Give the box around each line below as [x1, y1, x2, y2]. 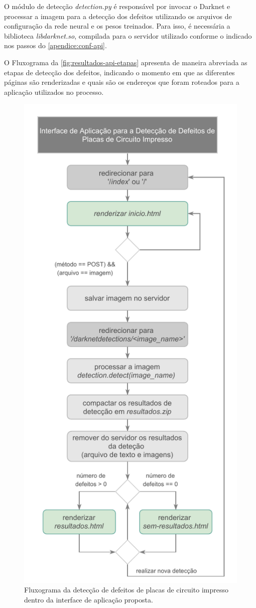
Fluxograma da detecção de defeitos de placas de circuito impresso [24, 584, 228, 595]
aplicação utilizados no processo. [4, 86, 104, 97]
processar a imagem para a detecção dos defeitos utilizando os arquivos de [4, 11, 232, 21]
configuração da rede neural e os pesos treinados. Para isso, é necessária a [4, 21, 230, 31]
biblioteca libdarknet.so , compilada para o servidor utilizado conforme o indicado [4, 30, 252, 41]
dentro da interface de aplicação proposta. [24, 594, 153, 604]
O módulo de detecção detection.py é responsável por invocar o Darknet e [4, 1, 230, 11]
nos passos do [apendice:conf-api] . [4, 40, 107, 51]
